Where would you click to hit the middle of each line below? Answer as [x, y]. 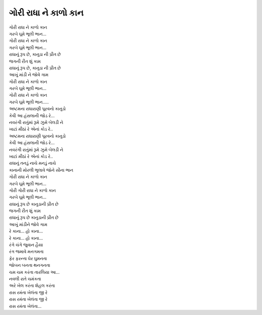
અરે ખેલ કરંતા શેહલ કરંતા [32, 286]
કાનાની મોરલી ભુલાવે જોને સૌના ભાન [41, 170]
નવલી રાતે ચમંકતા [25, 279]
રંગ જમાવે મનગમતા [26, 252]
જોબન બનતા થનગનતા [30, 265]
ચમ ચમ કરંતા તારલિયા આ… [34, 272]
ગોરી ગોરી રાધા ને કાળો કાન [33, 190]
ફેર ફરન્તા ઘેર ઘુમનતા [28, 258]
